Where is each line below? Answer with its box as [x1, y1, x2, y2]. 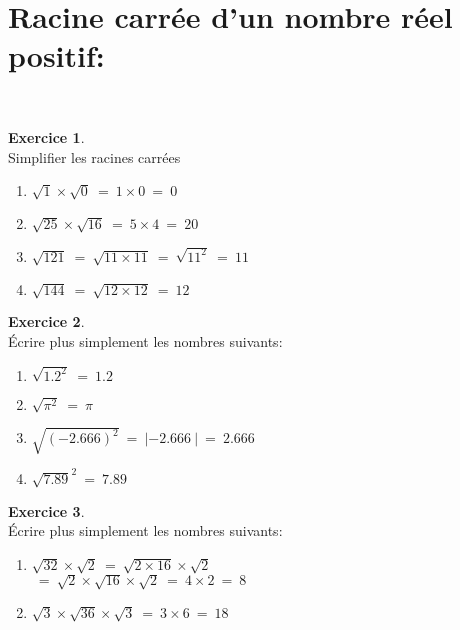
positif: [8, 35, 105, 76]
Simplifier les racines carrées [8, 146, 181, 167]
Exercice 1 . [8, 126, 85, 147]
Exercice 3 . [8, 500, 85, 521]
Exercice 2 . [8, 311, 85, 332]
